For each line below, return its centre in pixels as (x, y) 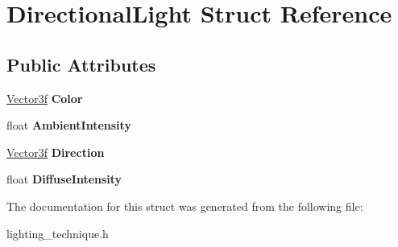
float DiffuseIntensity (64, 179)
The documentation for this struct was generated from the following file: (185, 206)
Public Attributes (81, 64)
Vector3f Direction (56, 152)
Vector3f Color (45, 98)
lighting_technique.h (58, 233)
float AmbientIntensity (69, 125)
